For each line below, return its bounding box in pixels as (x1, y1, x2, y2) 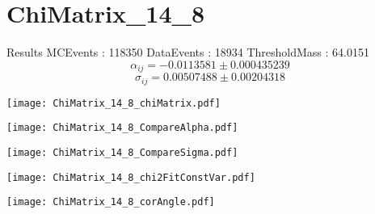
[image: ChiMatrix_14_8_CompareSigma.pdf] (6, 146, 238, 158)
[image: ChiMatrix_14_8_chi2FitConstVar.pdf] (6, 171, 255, 183)
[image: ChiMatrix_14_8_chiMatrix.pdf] (6, 97, 221, 109)
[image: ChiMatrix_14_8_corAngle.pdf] (6, 196, 215, 208)
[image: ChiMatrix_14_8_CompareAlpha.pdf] (6, 122, 238, 134)
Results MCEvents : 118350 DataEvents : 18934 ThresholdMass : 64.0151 (6, 44, 369, 61)
